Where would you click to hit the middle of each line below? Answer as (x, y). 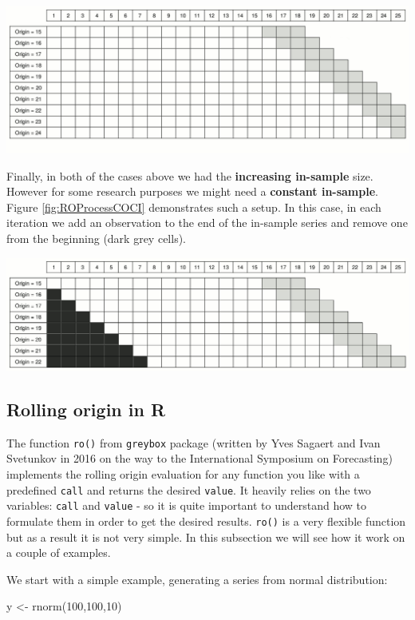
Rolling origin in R (86, 409)
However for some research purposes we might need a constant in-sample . (192, 191)
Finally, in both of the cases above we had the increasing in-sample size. (190, 175)
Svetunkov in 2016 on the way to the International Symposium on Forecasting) (200, 458)
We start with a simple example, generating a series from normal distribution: (197, 579)
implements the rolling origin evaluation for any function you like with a (183, 473)
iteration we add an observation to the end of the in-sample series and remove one (207, 223)
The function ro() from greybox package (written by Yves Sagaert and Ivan (194, 442)
